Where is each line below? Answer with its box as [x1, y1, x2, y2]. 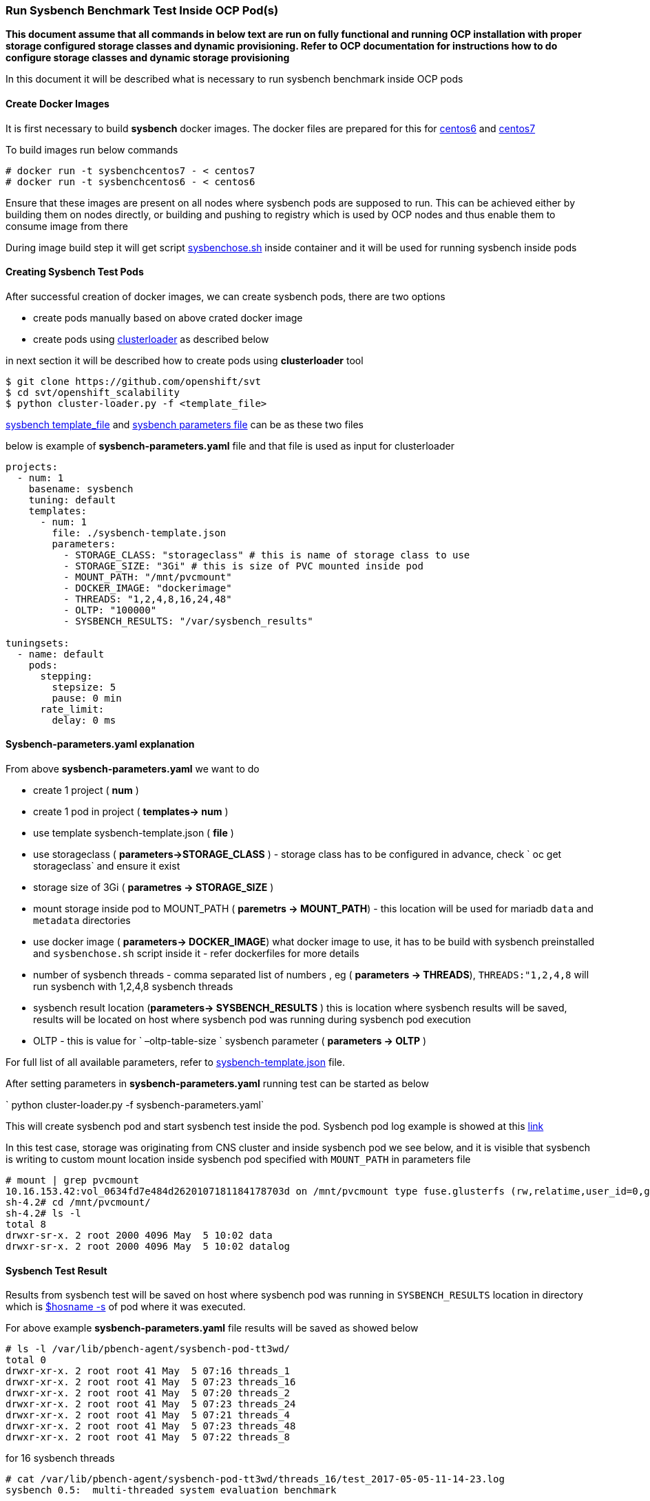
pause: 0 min [52, 692, 122, 704]
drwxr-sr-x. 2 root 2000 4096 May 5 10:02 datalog [6, 1241, 291, 1252]
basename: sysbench [28, 483, 134, 494]
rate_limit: [40, 703, 105, 715]
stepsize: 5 [52, 681, 116, 693]
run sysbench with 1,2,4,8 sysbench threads [33, 980, 233, 993]
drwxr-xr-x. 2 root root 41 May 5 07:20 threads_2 [6, 1387, 291, 1399]
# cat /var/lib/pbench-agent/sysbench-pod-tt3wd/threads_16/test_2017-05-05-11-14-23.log [6, 1473, 505, 1485]
